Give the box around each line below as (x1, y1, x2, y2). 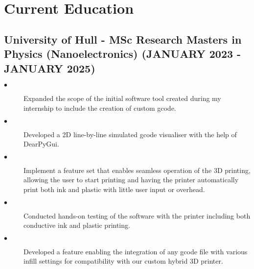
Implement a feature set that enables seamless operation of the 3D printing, (23, 165, 251, 175)
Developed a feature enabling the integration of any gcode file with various (23, 246, 248, 256)
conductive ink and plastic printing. (23, 220, 130, 230)
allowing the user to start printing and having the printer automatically (23, 174, 239, 185)
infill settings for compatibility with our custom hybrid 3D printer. (23, 256, 223, 266)
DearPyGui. (23, 139, 59, 149)
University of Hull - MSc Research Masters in (4, 31, 242, 47)
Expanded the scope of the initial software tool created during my (23, 93, 221, 103)
